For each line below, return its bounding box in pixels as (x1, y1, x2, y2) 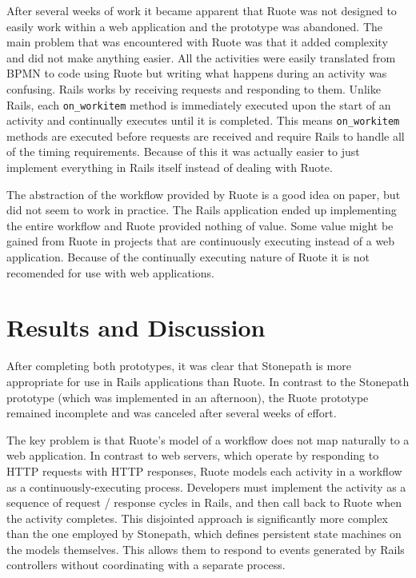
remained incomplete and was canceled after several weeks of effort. (6, 405, 337, 421)
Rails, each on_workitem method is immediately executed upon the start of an (6, 96, 391, 113)
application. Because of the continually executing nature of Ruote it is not (6, 249, 370, 265)
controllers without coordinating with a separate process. (6, 556, 286, 573)
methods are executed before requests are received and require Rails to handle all (6, 127, 405, 144)
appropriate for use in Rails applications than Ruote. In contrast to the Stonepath (6, 373, 410, 389)
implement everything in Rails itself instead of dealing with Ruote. (6, 159, 333, 176)
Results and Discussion (6, 311, 266, 344)
